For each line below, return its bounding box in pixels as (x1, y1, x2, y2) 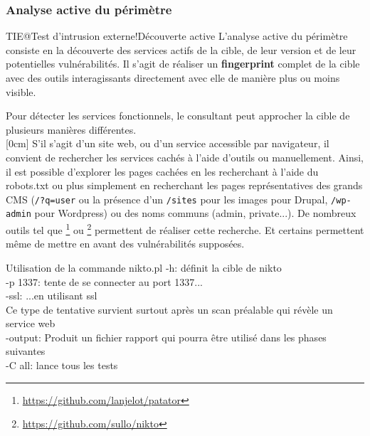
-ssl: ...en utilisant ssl (6, 288, 97, 303)
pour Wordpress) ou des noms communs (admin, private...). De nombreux (34, 206, 356, 220)
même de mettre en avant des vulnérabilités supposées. (6, 236, 245, 251)
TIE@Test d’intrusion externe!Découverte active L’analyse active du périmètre (6, 28, 348, 43)
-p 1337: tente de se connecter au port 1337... (6, 274, 203, 289)
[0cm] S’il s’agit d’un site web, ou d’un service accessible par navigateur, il (6, 136, 329, 151)
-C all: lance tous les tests (6, 358, 118, 373)
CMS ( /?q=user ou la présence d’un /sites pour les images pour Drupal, (6, 191, 328, 206)
